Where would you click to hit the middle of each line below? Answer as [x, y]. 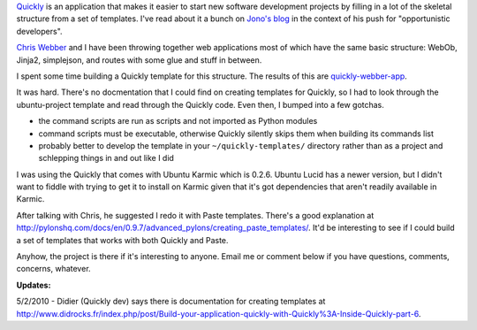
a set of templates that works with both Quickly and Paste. [122, 240]
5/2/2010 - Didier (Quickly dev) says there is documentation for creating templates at [171, 302]
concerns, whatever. [54, 269]
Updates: [34, 285]
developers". [39, 31]
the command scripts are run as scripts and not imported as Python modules [178, 121]
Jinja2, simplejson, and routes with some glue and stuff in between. [139, 60]
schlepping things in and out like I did [106, 158]
